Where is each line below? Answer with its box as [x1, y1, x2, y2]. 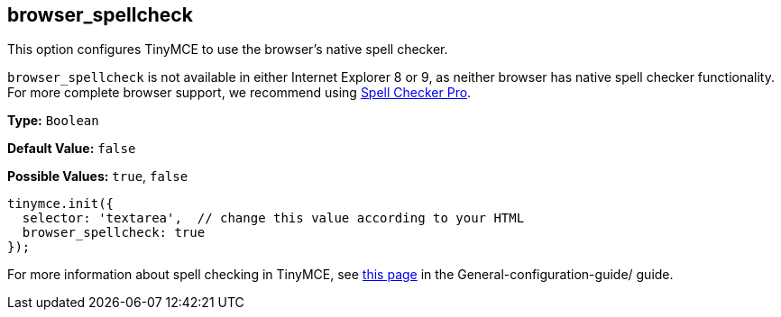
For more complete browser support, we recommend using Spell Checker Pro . [7, 85, 472, 101]
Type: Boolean [7, 113, 99, 129]
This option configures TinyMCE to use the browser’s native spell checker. [7, 41, 448, 58]
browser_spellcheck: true [22, 225, 206, 240]
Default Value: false [7, 140, 136, 157]
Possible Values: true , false [7, 168, 188, 185]
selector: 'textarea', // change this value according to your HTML [22, 211, 525, 226]
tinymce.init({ [7, 196, 115, 212]
